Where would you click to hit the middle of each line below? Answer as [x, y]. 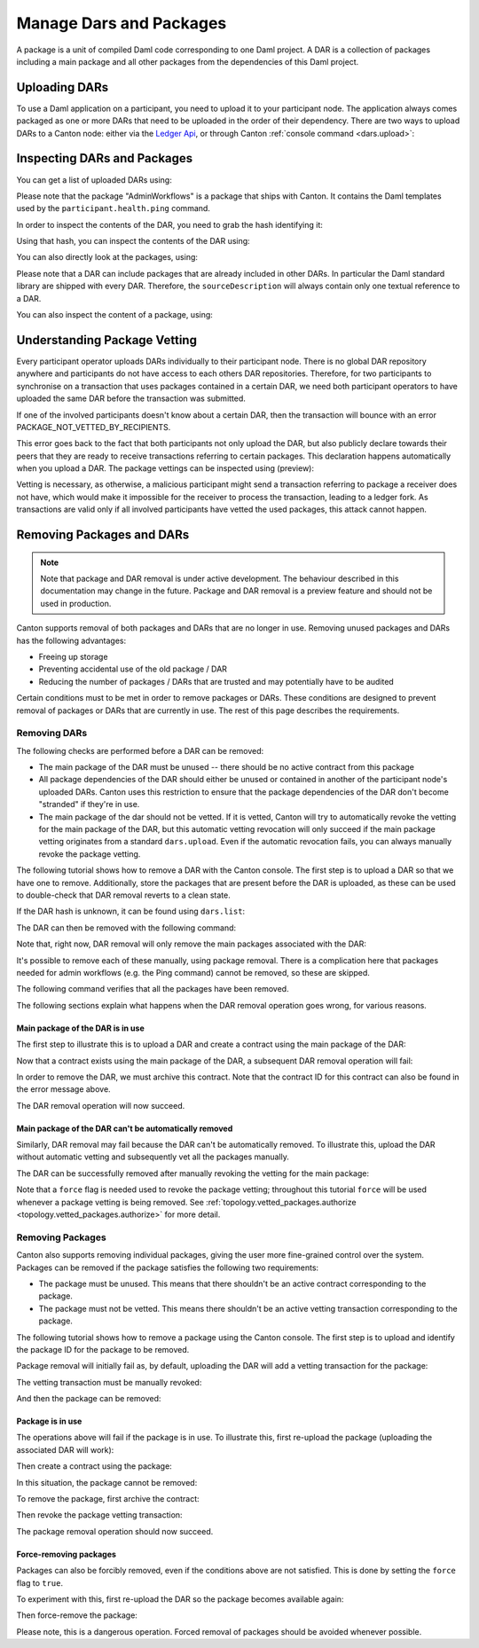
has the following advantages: [71, 640]
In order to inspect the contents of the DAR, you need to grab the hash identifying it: [170, 224]
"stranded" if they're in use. [89, 804]
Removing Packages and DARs [103, 535]
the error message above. [63, 1089]
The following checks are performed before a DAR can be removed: [140, 750]
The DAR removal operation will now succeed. [101, 1105]
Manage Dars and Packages [122, 23]
